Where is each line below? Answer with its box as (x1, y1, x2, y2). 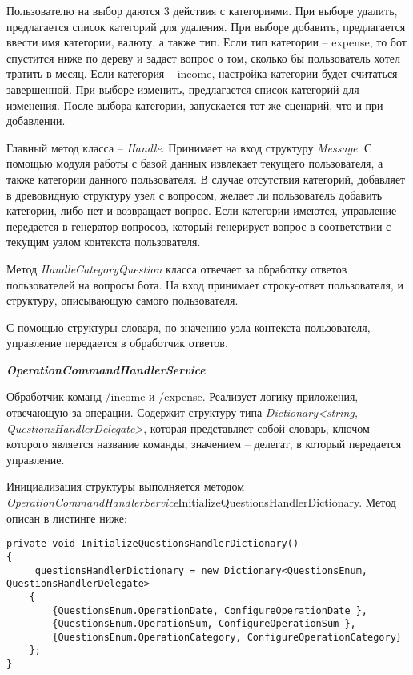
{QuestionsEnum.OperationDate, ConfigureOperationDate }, (52, 604, 368, 616)
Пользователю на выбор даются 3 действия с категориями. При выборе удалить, (6, 2, 398, 18)
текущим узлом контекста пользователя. (6, 233, 201, 250)
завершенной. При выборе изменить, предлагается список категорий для (6, 80, 359, 97)
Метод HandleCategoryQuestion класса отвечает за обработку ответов (6, 260, 347, 277)
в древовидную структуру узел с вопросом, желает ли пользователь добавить (6, 186, 383, 203)
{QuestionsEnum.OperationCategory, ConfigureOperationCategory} (52, 631, 402, 643)
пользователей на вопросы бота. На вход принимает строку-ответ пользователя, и (6, 276, 403, 293)
